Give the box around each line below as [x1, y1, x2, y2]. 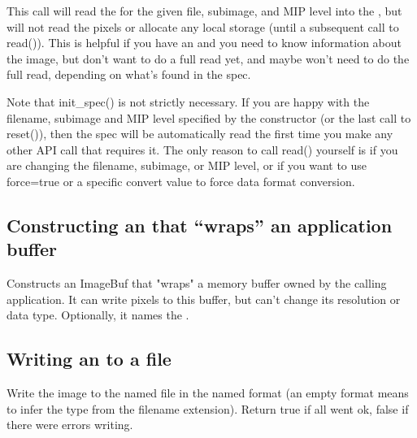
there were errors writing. [7, 416, 133, 433]
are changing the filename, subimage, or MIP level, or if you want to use [7, 157, 367, 174]
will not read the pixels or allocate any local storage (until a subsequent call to [7, 18, 399, 35]
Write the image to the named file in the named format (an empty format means [7, 384, 409, 401]
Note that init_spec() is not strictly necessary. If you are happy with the [7, 93, 370, 110]
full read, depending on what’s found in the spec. [7, 66, 251, 83]
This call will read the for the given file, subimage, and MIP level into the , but [7, 2, 402, 19]
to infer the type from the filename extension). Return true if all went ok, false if [7, 400, 409, 417]
